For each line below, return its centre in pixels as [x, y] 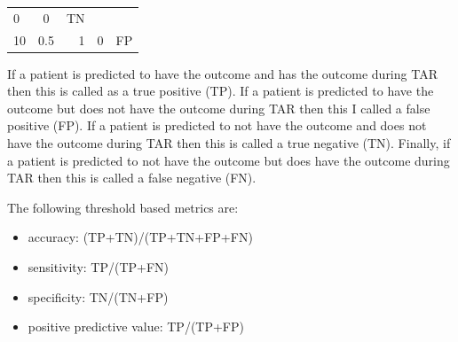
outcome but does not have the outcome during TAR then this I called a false [219, 108]
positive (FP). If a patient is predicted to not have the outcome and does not [217, 125]
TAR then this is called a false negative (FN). [132, 178]
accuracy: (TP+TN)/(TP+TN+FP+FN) [140, 237]
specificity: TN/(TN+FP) [98, 296]
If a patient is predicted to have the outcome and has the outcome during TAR [222, 73]
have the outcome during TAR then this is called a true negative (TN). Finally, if [229, 143]
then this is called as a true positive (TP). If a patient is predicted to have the [221, 91]
